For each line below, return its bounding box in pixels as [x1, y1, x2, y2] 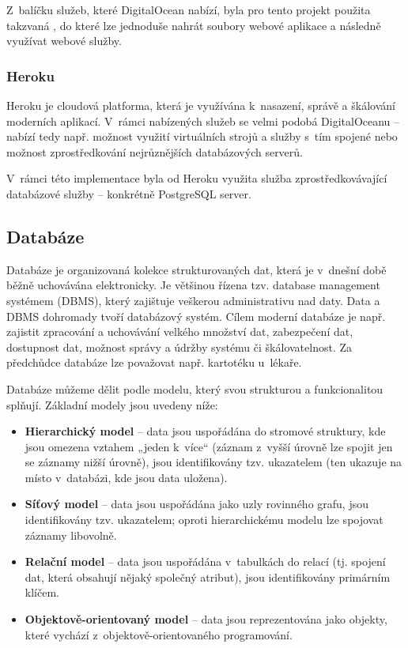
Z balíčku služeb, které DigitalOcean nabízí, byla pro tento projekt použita [6, 2, 371, 17]
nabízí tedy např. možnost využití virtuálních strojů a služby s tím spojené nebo [6, 128, 398, 145]
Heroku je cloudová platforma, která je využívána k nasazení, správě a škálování [6, 97, 395, 113]
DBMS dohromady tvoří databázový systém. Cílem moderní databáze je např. [6, 307, 386, 324]
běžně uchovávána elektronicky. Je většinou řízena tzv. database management [6, 277, 380, 293]
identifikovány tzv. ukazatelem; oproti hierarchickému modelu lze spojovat [25, 511, 383, 528]
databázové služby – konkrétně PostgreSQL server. [6, 185, 251, 202]
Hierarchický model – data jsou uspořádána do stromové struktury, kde [25, 423, 386, 439]
